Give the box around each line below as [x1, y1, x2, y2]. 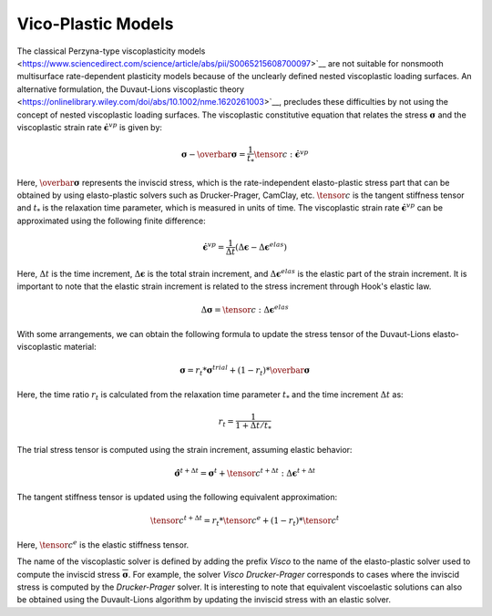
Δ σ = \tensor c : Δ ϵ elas [200, 303, 289, 315]
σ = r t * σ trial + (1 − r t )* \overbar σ [179, 364, 311, 378]
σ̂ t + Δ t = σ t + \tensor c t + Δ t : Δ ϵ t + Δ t [174, 467, 316, 478]
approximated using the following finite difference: [16, 215, 206, 226]
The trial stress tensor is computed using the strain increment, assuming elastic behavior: [16, 444, 353, 455]
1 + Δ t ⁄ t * [235, 420, 272, 433]
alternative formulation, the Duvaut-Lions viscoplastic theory [16, 83, 245, 95]
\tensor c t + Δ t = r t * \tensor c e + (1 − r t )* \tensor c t [150, 514, 340, 529]
